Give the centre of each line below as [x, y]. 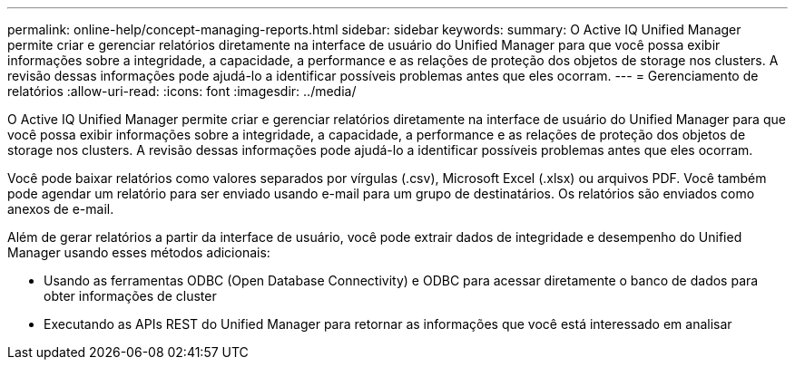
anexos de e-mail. [61, 209]
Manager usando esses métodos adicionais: [139, 252]
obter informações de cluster [130, 296]
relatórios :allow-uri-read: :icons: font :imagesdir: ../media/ [182, 91]
